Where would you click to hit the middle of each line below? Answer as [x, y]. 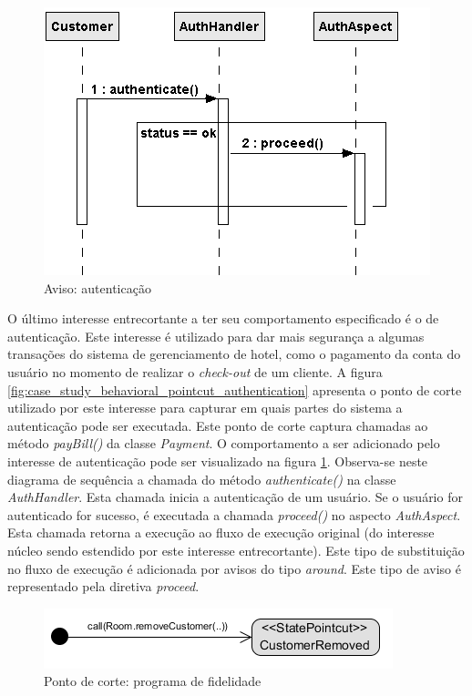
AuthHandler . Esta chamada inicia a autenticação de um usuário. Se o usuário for [235, 497]
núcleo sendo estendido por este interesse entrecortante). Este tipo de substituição [236, 550]
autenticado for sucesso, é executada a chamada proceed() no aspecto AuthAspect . [234, 514]
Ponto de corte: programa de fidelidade [153, 681]
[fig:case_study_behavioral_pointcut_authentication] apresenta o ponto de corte [235, 389]
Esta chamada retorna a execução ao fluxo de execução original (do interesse [221, 532]
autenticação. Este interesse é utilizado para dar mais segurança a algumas [216, 336]
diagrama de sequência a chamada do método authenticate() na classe [202, 479]
